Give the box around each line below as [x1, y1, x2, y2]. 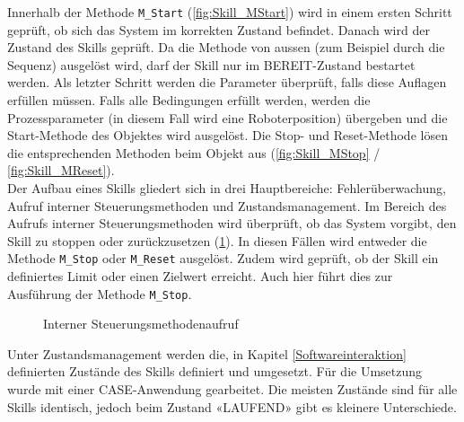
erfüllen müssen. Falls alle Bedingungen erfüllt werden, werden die [7, 91, 371, 110]
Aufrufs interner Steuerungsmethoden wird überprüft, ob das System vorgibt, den [7, 214, 457, 233]
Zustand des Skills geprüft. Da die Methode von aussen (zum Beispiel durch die [7, 38, 445, 57]
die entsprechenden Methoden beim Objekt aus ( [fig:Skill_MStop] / [7, 143, 381, 162]
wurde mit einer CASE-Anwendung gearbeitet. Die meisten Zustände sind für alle [7, 380, 458, 399]
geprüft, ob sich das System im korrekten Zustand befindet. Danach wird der [7, 20, 430, 39]
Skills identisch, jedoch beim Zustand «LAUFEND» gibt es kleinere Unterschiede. [7, 397, 457, 416]
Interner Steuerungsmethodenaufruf [43, 314, 239, 333]
